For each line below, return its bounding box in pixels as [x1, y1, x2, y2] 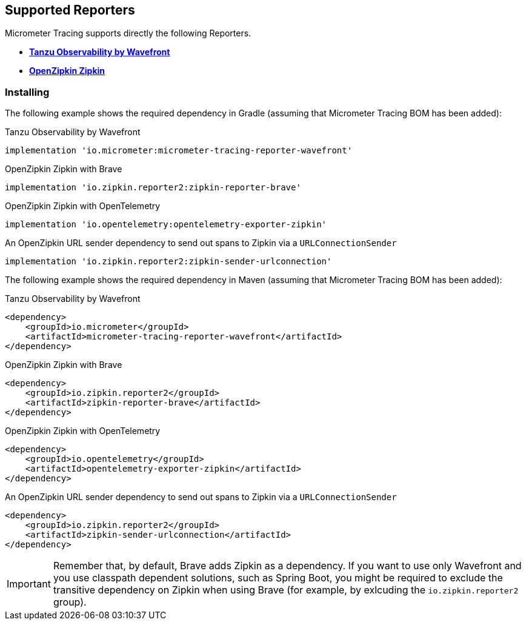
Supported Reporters [5, 2, 135, 18]
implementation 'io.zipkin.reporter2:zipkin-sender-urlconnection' [5, 256, 332, 267]
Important [7, 578, 51, 590]
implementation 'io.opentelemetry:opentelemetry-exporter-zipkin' [5, 219, 327, 230]
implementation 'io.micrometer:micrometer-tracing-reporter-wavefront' [5, 145, 353, 156]
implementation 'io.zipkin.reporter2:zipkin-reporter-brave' [5, 182, 301, 193]
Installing [5, 85, 50, 98]
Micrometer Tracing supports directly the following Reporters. [5, 28, 251, 39]
